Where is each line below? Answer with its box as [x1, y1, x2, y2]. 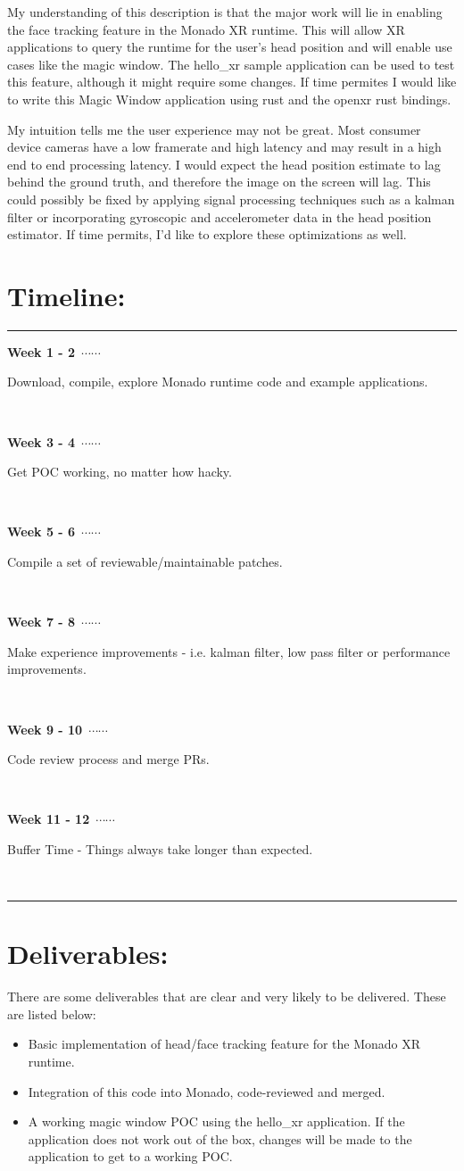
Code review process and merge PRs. [7, 750, 210, 768]
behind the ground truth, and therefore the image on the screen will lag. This [7, 172, 431, 191]
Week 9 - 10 [7, 719, 83, 738]
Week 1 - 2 [7, 342, 76, 361]
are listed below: [7, 1004, 96, 1023]
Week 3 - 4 [7, 432, 76, 451]
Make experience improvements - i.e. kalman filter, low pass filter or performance [7, 642, 451, 660]
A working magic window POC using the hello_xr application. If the [28, 1112, 405, 1131]
